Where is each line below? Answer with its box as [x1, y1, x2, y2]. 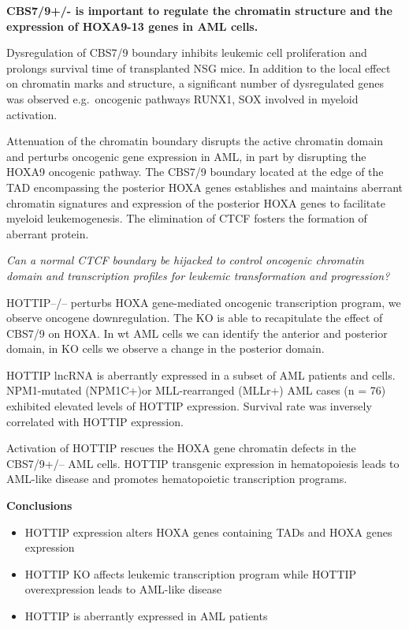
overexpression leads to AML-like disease [24, 581, 222, 597]
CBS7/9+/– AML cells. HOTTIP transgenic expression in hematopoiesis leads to [6, 455, 400, 471]
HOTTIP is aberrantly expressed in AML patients [24, 608, 268, 623]
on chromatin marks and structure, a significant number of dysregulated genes [6, 75, 384, 92]
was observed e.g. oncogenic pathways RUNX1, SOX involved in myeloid [6, 90, 359, 107]
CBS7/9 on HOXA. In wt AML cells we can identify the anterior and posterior [6, 324, 388, 341]
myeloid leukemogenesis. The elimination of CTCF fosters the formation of [6, 210, 367, 227]
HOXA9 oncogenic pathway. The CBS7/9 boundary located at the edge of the [6, 163, 384, 180]
